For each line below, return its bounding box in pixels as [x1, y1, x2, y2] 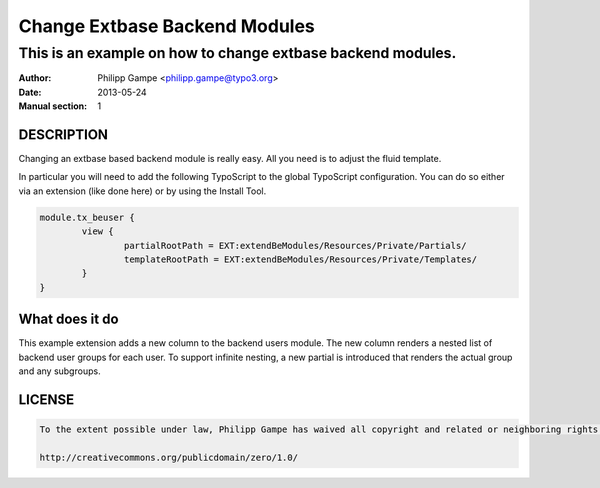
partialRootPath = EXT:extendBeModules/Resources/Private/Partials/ [123, 240, 467, 251]
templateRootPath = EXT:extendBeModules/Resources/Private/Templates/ [123, 254, 478, 265]
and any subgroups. [18, 365, 101, 377]
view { [81, 226, 114, 237]
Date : [18, 86, 42, 98]
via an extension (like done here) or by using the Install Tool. [18, 185, 267, 197]
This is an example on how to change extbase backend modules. [18, 44, 457, 62]
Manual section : [18, 100, 88, 112]
